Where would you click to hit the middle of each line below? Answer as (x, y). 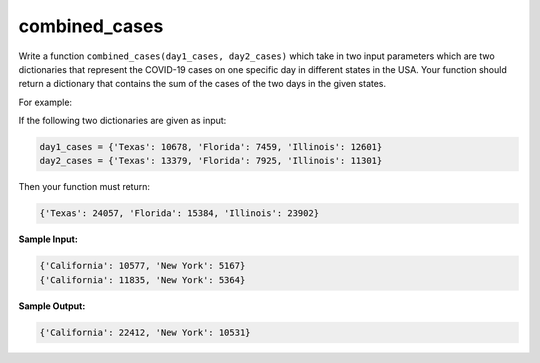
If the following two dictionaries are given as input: (122, 121)
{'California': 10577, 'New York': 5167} (142, 266)
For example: (45, 102)
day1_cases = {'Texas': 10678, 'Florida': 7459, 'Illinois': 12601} (211, 147)
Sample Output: (52, 306)
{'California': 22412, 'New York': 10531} (145, 332)
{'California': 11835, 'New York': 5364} (142, 279)
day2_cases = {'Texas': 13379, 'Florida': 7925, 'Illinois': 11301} (211, 161)
